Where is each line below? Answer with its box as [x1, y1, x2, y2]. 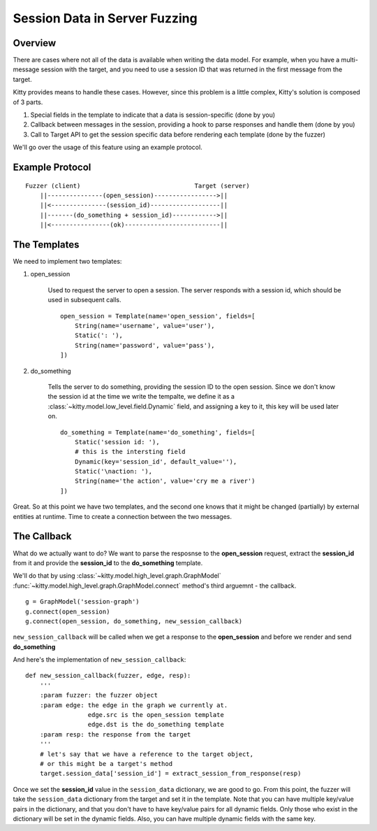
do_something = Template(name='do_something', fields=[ [60, 428, 256, 436]
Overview [13, 37, 57, 49]
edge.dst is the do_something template [87, 720, 225, 729]
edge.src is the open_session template [87, 711, 225, 719]
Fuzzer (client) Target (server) [25, 182, 251, 190]
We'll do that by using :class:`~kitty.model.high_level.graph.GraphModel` [13, 571, 221, 580]
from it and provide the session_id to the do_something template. [13, 558, 203, 567]
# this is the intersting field [74, 448, 186, 456]
